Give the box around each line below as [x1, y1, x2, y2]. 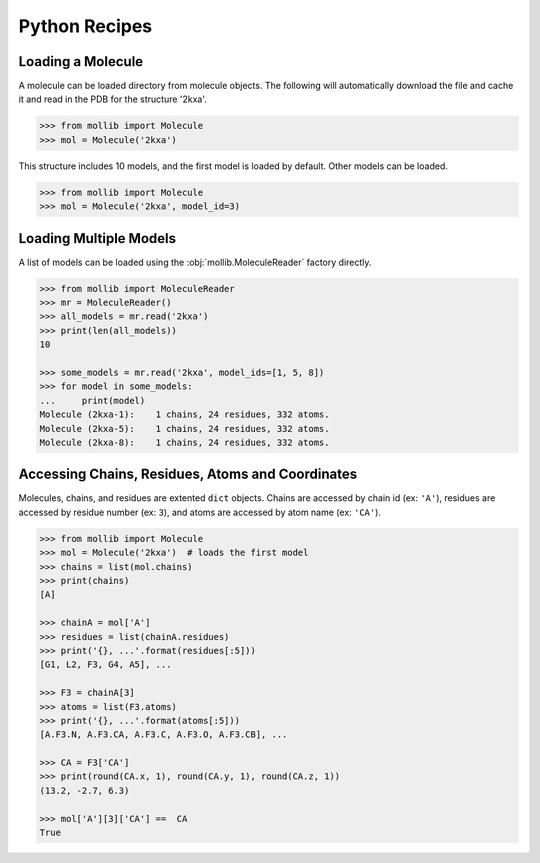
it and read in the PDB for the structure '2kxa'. [18, 93, 207, 105]
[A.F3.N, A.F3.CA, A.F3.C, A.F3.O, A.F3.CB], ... [39, 729, 288, 740]
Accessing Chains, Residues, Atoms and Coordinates [18, 466, 358, 483]
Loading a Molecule [18, 53, 144, 70]
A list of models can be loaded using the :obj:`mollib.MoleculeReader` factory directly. [18, 256, 372, 268]
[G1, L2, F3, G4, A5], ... [39, 659, 172, 670]
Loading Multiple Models [18, 230, 177, 247]
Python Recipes [18, 15, 153, 37]
